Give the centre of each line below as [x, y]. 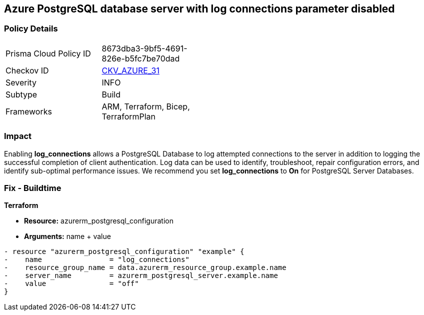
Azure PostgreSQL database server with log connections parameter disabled [199, 9]
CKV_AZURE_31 [130, 70]
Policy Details [31, 29]
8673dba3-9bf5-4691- [144, 48]
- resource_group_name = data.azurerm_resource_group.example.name [145, 268]
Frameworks [29, 111]
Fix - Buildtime [33, 188]
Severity [21, 82]
